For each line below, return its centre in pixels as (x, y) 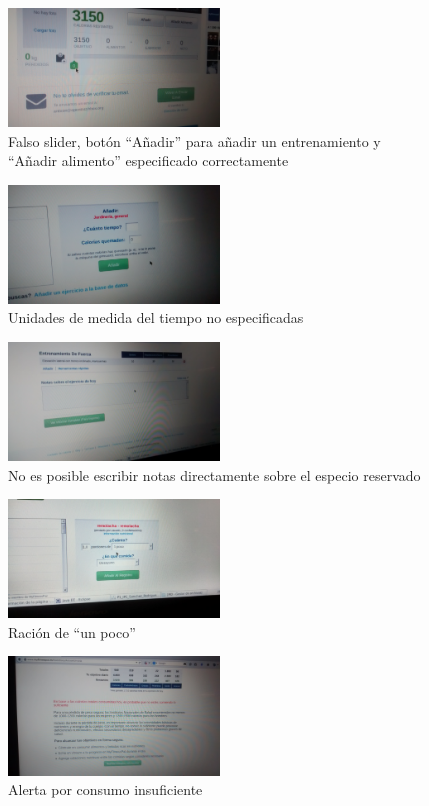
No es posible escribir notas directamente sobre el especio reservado (214, 474)
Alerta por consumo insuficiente (105, 789)
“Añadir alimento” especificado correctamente (148, 160)
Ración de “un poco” (72, 631)
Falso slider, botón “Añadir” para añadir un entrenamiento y (194, 140)
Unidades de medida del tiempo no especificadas (156, 317)
